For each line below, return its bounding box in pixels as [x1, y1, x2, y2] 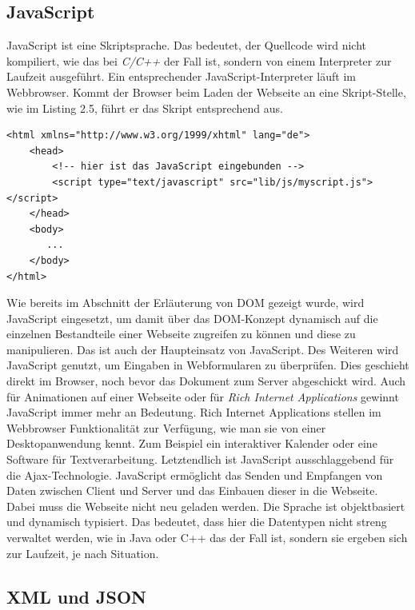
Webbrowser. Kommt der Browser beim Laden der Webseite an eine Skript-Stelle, [6, 83, 406, 100]
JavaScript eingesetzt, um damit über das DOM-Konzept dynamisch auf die [6, 309, 378, 326]
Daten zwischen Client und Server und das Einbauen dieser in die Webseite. [6, 482, 378, 499]
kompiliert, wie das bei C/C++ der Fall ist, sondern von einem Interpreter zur [6, 52, 392, 69]
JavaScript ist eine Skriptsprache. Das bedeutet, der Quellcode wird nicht [6, 37, 367, 54]
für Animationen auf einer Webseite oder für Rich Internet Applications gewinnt [6, 388, 399, 405]
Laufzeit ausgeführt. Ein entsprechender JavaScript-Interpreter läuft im [6, 68, 356, 85]
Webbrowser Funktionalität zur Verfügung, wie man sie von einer [6, 419, 326, 436]
